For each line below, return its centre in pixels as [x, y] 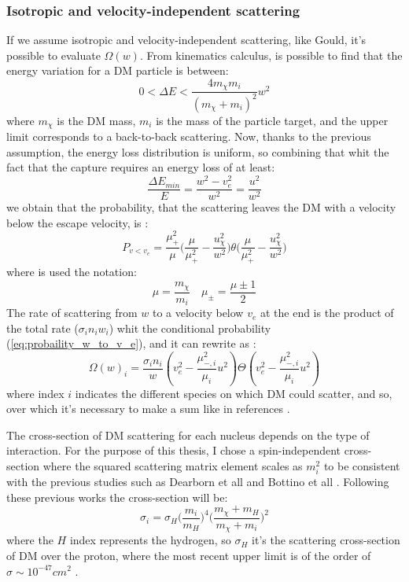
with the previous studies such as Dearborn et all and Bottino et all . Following [198, 482]
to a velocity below [198, 313]
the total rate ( [42, 328]
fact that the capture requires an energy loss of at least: [141, 167]
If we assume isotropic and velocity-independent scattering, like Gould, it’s [186, 40]
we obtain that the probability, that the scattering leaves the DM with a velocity [201, 207]
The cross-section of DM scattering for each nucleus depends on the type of [188, 435]
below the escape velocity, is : [77, 222]
